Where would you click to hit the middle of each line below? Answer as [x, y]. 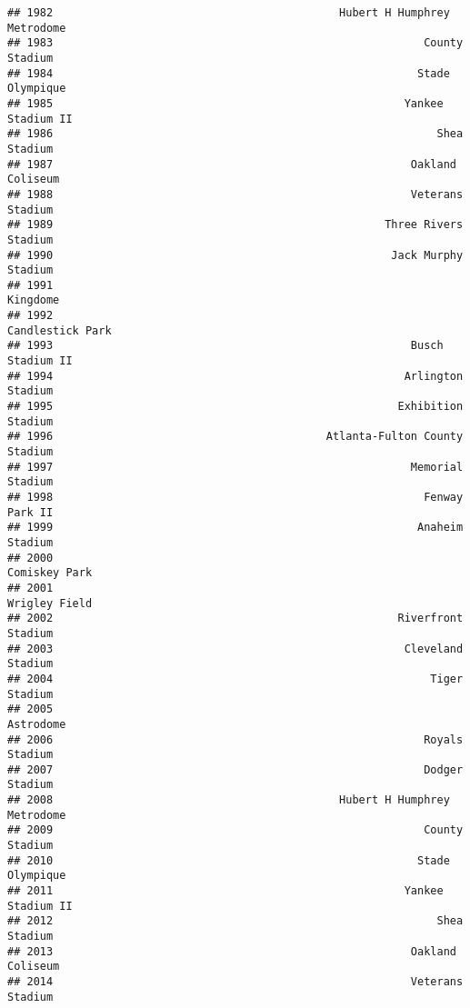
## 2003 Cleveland [235, 649]
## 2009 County [235, 830]
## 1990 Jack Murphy [235, 255]
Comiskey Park [50, 573]
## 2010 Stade [229, 860]
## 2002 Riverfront [235, 619]
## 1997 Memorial [235, 467]
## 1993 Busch [225, 346]
